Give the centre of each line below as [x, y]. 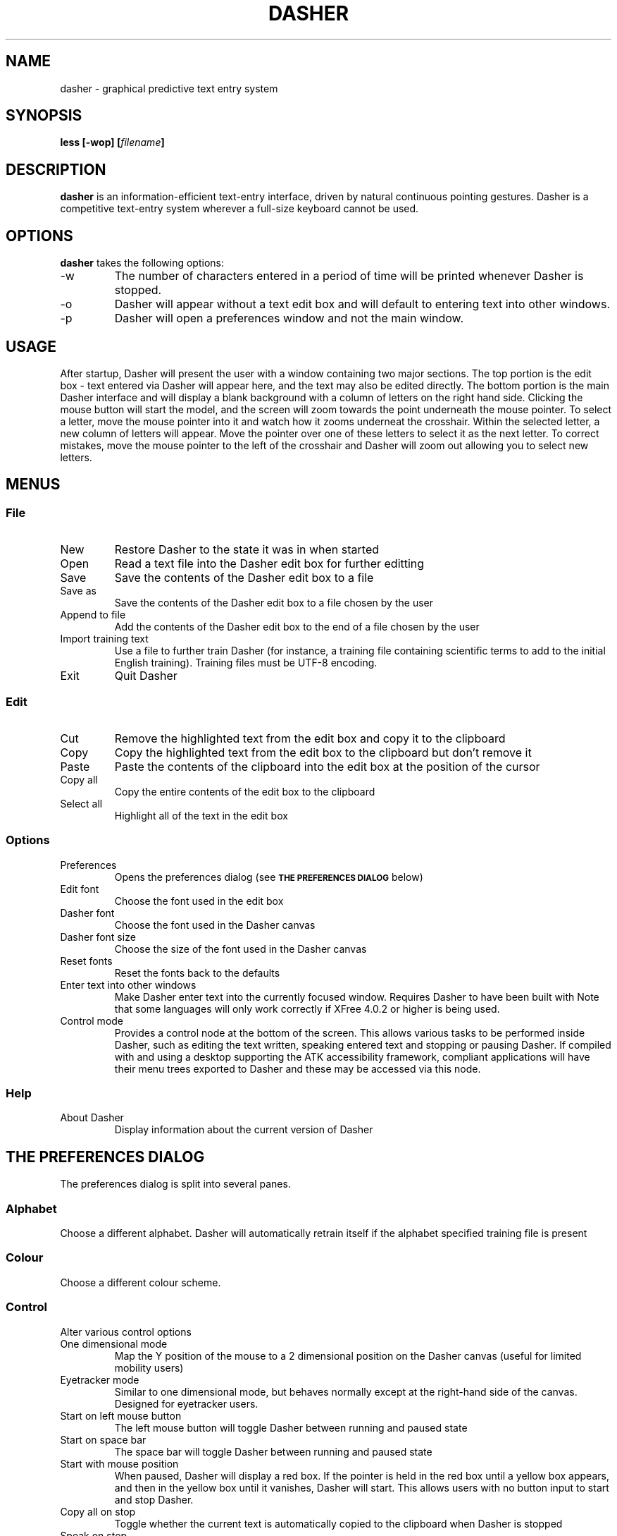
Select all [81, 803]
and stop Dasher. [154, 1499]
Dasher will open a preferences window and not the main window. [289, 318]
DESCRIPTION [56, 169]
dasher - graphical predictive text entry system [169, 88]
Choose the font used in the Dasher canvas [215, 925]
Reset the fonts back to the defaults [197, 973]
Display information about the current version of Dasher [244, 1130]
